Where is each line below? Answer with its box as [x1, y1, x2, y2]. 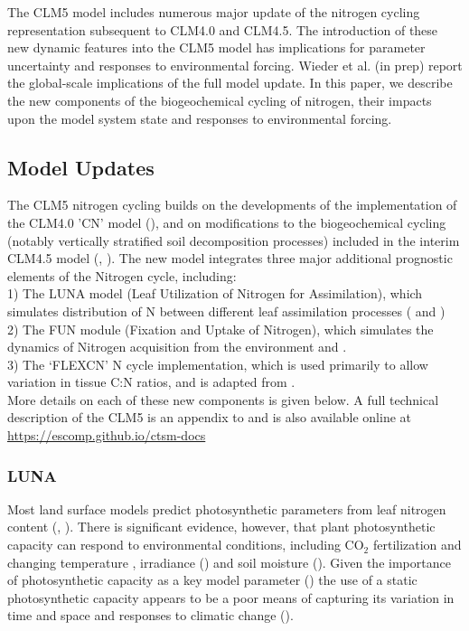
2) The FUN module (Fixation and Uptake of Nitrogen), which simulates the [7, 319, 434, 338]
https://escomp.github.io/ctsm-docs [7, 426, 206, 445]
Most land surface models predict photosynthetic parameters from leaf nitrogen [7, 499, 446, 518]
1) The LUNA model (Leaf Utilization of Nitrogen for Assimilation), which [7, 284, 423, 303]
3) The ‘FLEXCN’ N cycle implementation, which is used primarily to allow [7, 354, 428, 373]
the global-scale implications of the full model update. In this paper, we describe [7, 73, 453, 92]
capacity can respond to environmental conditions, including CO [7, 535, 364, 554]
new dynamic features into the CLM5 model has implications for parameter [7, 38, 426, 57]
